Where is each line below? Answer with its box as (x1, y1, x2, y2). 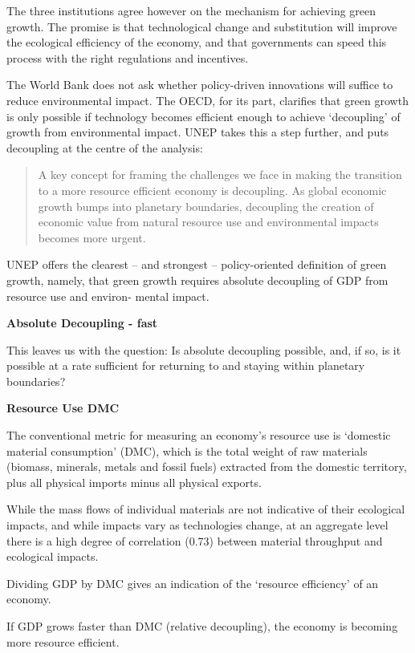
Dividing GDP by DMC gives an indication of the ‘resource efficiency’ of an (6, 574, 379, 591)
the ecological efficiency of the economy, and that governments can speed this (6, 34, 387, 51)
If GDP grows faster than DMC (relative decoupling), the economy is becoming (6, 618, 398, 634)
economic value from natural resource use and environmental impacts (38, 213, 379, 230)
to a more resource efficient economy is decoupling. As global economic (38, 181, 387, 198)
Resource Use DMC (6, 400, 120, 416)
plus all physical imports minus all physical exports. (6, 473, 262, 490)
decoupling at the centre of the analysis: (6, 139, 203, 156)
